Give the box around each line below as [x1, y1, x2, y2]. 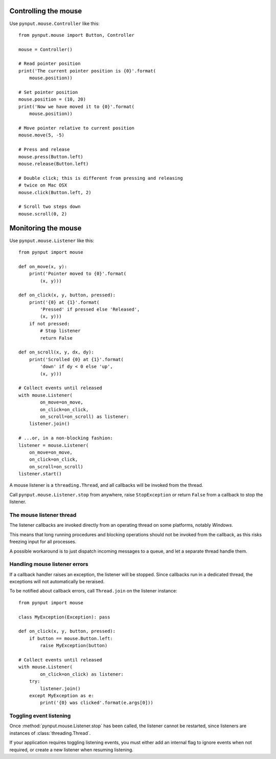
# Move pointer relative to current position [18, 125, 135, 131]
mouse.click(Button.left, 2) [18, 189, 91, 195]
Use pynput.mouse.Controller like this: [9, 20, 100, 27]
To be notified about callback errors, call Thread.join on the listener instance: [9, 588, 177, 594]
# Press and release [18, 147, 70, 153]
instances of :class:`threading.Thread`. [9, 730, 91, 736]
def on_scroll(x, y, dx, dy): [18, 349, 95, 355]
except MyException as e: [29, 693, 95, 698]
